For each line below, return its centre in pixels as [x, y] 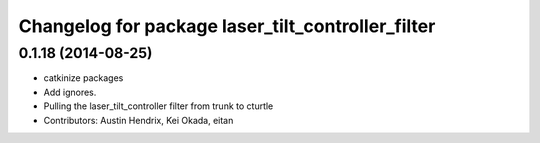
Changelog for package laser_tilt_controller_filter [227, 26]
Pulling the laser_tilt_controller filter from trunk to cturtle [158, 106]
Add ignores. [70, 92]
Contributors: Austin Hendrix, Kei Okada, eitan [138, 120]
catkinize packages [83, 78]
